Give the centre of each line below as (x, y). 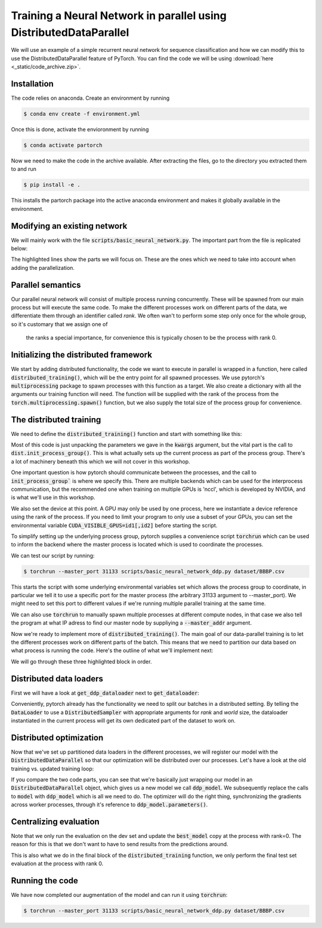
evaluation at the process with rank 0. (57, 864)
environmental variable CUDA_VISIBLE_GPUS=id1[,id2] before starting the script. (114, 525)
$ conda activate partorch (63, 145)
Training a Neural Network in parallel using (119, 16)
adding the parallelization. (43, 268)
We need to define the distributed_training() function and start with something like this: (126, 434)
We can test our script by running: (53, 555)
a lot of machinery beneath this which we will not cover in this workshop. (100, 461)
